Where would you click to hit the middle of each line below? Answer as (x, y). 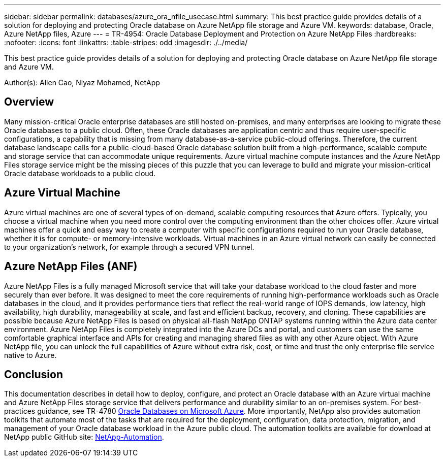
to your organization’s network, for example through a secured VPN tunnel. (129, 247)
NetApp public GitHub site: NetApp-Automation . (84, 437)
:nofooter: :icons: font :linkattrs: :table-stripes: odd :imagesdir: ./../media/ (126, 42)
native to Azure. (30, 355)
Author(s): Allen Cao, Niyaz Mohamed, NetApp (82, 83)
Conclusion (34, 374)
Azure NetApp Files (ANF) (71, 267)
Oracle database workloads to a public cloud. (80, 173)
